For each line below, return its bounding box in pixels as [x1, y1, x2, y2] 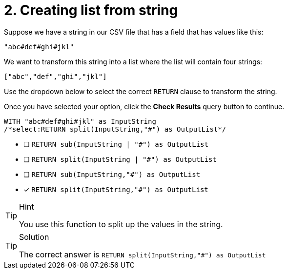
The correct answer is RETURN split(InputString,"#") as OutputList [19, 249, 266, 259]
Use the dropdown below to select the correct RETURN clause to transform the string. [4, 87, 277, 96]
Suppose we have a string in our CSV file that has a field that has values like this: [4, 27, 264, 36]
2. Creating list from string [4, 2, 178, 19]
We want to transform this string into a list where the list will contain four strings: [4, 57, 263, 66]
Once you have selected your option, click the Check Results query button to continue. [4, 102, 285, 111]
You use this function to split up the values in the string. [19, 219, 223, 229]
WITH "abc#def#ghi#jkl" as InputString [4, 117, 156, 125]
